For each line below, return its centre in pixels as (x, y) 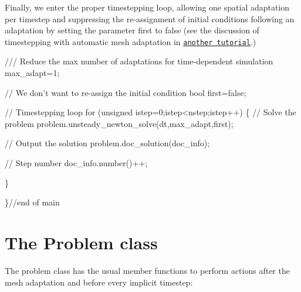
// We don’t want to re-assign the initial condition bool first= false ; (126, 92)
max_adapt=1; (32, 73)
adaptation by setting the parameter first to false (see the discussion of (132, 30)
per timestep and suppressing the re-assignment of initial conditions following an (150, 18)
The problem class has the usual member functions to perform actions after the (147, 270)
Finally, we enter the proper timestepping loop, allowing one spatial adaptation (147, 7)
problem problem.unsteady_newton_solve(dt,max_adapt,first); (119, 123)
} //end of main (32, 202)
